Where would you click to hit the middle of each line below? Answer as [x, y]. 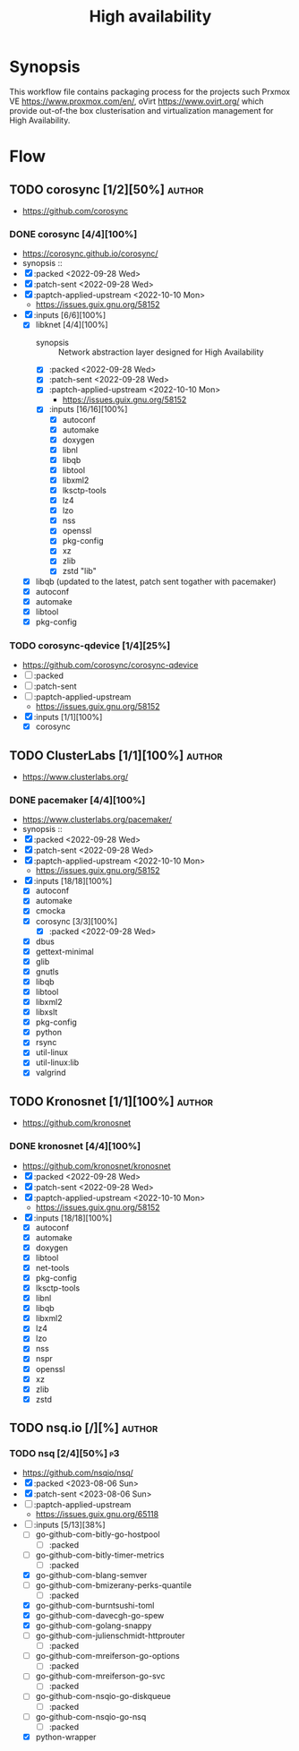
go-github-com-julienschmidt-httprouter [110, 1635]
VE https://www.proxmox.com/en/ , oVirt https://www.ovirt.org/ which [137, 101]
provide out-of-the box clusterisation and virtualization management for [141, 110]
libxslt [47, 1012]
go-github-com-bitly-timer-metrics [100, 1555]
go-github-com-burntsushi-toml [95, 1605]
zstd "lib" [79, 571]
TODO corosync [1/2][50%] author [107, 189]
